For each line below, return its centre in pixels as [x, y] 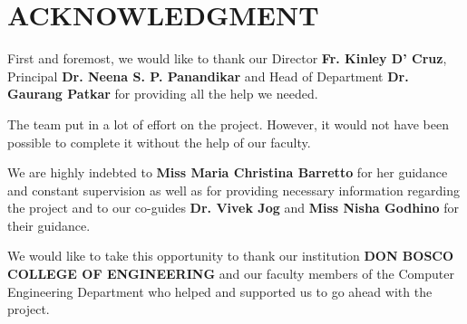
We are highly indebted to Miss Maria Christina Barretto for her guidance [228, 172]
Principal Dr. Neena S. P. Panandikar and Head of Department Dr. [208, 76]
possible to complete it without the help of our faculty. [159, 142]
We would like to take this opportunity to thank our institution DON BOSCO [231, 256]
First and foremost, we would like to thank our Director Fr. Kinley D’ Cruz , [227, 58]
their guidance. [49, 225]
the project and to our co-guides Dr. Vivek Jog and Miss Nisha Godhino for [233, 208]
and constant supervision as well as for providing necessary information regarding [234, 190]
